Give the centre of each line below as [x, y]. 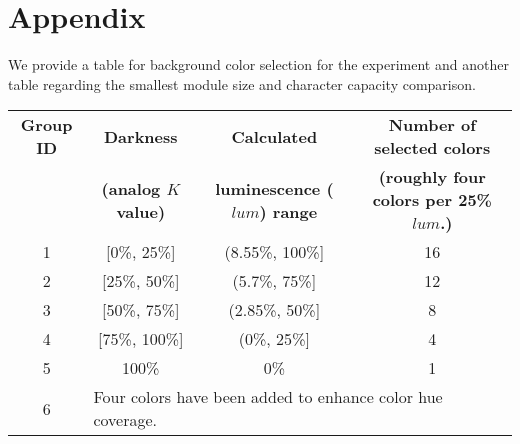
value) [141, 211]
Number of [432, 125]
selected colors [432, 148]
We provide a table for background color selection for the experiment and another [258, 64]
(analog [131, 188]
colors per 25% [432, 200]
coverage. [125, 420]
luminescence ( [274, 188]
